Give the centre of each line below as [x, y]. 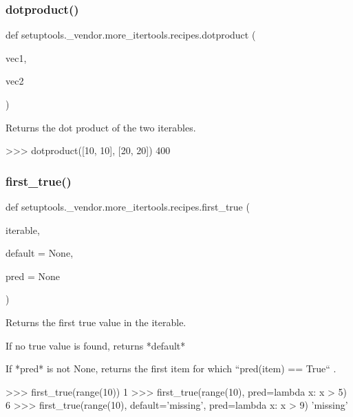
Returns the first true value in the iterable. [96, 322]
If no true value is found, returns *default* [96, 345]
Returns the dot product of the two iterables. [101, 127]
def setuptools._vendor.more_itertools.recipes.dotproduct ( [131, 35]
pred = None [33, 276]
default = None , [40, 253]
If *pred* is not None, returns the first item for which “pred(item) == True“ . [171, 368]
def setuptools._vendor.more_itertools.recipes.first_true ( [128, 206]
